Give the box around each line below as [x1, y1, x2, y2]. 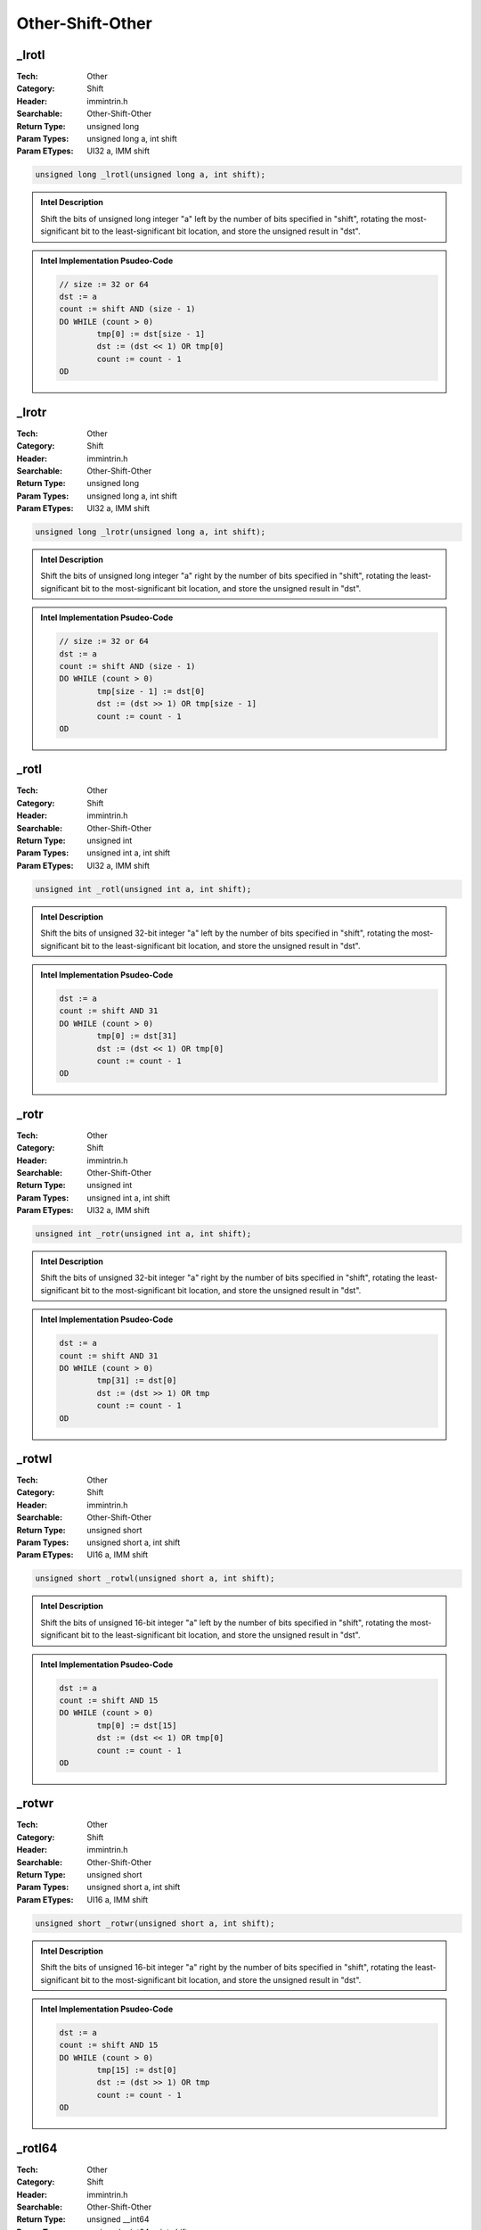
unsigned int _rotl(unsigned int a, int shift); [35, 884, 252, 894]
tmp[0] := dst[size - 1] [96, 329, 205, 339]
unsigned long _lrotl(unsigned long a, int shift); [35, 169, 266, 180]
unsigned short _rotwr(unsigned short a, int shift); [35, 1918, 275, 1929]
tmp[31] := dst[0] [96, 1375, 177, 1386]
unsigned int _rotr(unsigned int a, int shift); [35, 1229, 252, 1239]
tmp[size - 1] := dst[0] [96, 686, 205, 696]
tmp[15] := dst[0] [96, 2065, 177, 2076]
